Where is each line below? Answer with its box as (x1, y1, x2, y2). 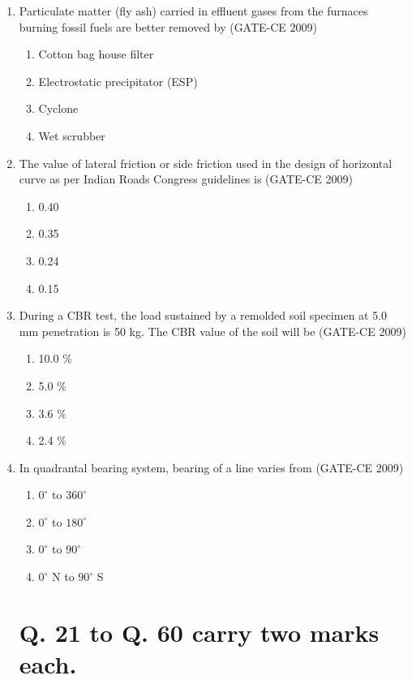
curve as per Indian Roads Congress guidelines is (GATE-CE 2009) (19, 170, 353, 187)
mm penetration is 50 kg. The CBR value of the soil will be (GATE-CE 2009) (19, 322, 406, 339)
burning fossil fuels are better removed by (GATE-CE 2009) (19, 18, 318, 35)
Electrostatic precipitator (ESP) (38, 72, 198, 89)
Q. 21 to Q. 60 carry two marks (19, 615, 380, 648)
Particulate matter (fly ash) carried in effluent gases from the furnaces (19, 2, 368, 19)
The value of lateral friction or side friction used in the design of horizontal (19, 154, 393, 171)
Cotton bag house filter (38, 45, 154, 62)
